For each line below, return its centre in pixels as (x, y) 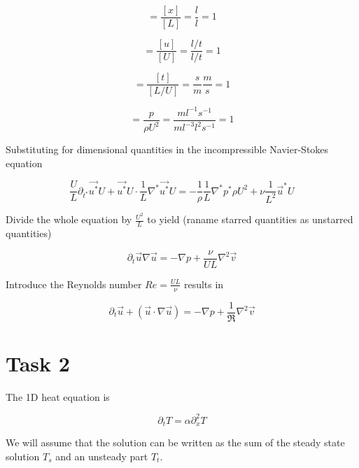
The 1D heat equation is (58, 396)
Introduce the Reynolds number (74, 284)
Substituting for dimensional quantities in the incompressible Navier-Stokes (167, 149)
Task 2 (38, 363)
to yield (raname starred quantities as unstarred (250, 219)
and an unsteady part (102, 456)
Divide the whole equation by (69, 219)
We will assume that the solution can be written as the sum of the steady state (175, 442)
